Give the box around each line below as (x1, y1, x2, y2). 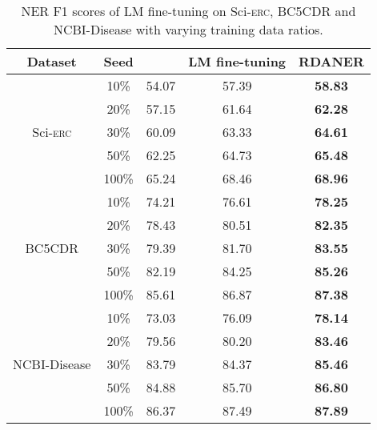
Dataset (26, 52, 77, 70)
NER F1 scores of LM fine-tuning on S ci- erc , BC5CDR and (21, 2, 356, 20)
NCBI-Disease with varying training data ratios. (53, 20, 323, 38)
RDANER (299, 52, 364, 70)
